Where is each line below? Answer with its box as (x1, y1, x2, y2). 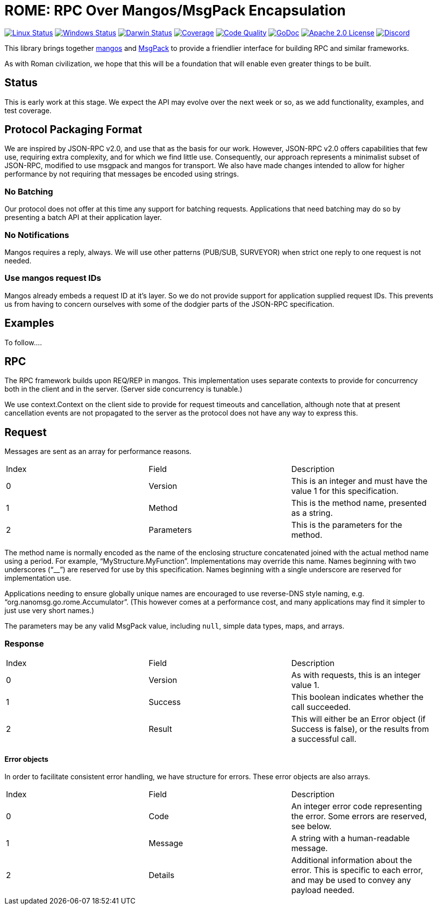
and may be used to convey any (291, 875, 411, 886)
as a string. (291, 508, 333, 518)
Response (4, 638, 44, 649)
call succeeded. (291, 701, 351, 712)
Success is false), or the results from (291, 723, 429, 734)
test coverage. (4, 106, 52, 115)
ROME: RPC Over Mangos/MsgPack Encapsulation (4, 2, 346, 19)
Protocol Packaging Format (4, 123, 142, 136)
